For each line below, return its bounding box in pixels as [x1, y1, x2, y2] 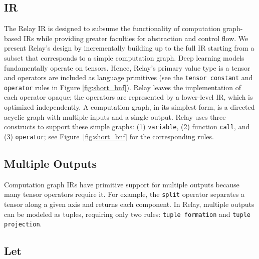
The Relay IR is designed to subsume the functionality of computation [4, 23, 220, 34]
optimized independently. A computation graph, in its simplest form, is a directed [4, 102, 255, 112]
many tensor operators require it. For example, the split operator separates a [4, 189, 244, 199]
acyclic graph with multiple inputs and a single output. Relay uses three [4, 111, 226, 122]
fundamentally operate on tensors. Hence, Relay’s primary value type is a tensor [4, 62, 250, 73]
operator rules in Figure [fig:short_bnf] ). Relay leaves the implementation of [4, 82, 241, 92]
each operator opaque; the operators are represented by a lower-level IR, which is [4, 92, 253, 102]
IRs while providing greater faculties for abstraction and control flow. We [23, 33, 248, 43]
